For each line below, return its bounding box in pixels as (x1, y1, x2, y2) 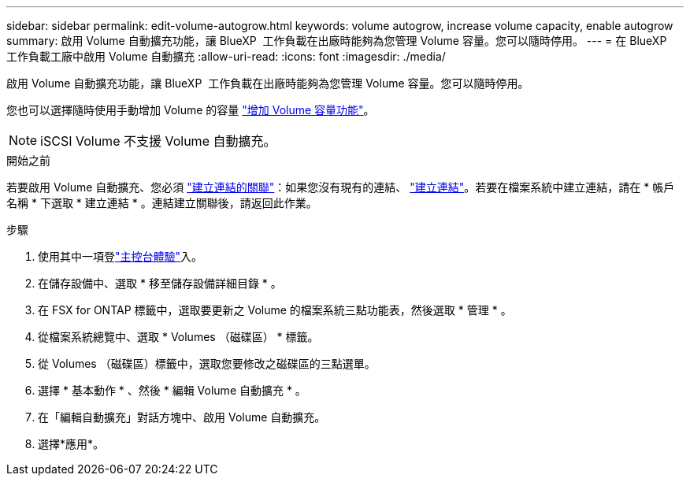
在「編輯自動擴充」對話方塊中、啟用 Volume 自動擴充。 (38, 410, 326, 424)
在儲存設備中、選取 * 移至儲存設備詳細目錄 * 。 (38, 276, 282, 290)
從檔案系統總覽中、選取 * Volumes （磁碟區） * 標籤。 (38, 330, 319, 343)
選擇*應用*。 (38, 437, 105, 450)
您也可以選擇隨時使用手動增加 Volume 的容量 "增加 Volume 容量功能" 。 (6, 103, 375, 117)
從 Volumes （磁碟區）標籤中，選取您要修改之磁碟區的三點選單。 (38, 357, 376, 370)
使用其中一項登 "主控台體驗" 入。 (38, 250, 203, 263)
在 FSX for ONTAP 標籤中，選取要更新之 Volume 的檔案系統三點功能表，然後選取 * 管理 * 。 (38, 303, 512, 317)
